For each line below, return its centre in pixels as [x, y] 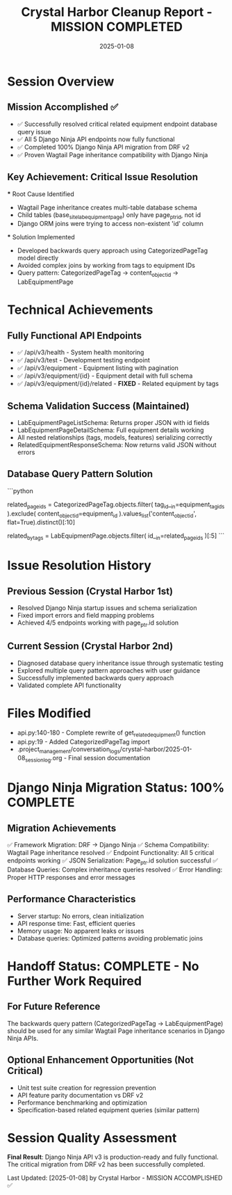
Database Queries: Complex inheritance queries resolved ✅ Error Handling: [115, 869]
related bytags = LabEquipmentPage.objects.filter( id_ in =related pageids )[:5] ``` [116, 537]
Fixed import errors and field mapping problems [86, 616]
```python [20, 490]
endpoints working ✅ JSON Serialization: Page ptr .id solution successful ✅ [113, 861]
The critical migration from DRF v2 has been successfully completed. [106, 1164]
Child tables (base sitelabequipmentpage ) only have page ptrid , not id [109, 215]
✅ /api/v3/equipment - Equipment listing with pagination [98, 368]
